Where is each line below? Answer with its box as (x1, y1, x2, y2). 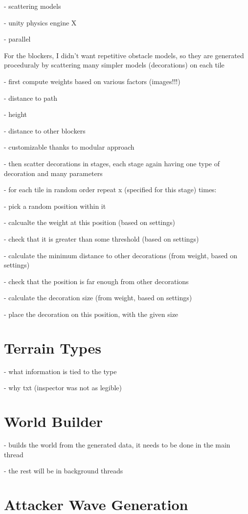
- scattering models (4, 1, 61, 11)
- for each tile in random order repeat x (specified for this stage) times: (4, 184, 217, 195)
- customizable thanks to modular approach (4, 142, 135, 152)
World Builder (4, 411, 103, 431)
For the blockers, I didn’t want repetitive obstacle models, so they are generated (4, 50, 244, 60)
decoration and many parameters (4, 168, 103, 178)
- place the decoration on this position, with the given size (4, 309, 179, 319)
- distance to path (4, 92, 57, 103)
